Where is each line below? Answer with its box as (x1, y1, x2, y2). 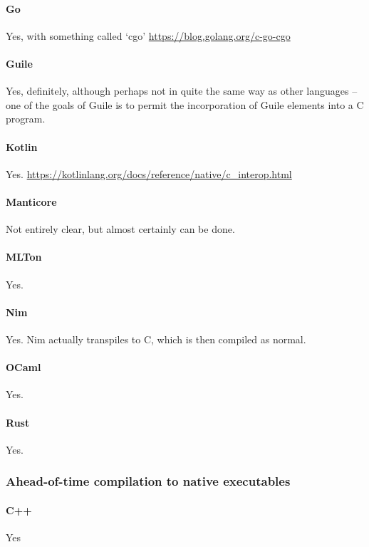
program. (6, 111, 46, 126)
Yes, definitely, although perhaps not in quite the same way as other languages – (6, 83, 358, 98)
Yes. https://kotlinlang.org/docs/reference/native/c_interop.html (6, 166, 292, 181)
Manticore (6, 194, 57, 209)
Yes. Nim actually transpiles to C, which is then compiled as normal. (6, 331, 306, 346)
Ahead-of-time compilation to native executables (6, 472, 291, 490)
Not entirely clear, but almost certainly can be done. (6, 222, 235, 236)
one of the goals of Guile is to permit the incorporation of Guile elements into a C (6, 97, 364, 112)
